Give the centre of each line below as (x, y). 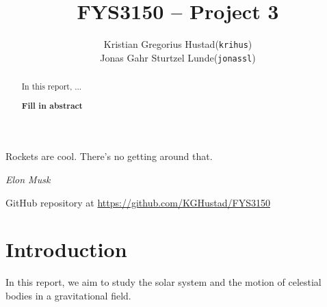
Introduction (66, 249)
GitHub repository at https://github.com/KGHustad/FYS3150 (138, 202)
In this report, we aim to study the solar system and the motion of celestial (163, 282)
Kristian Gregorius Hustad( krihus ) (178, 44)
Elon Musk (28, 179)
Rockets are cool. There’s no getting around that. (109, 156)
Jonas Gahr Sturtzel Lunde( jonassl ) (178, 57)
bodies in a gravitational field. (68, 295)
